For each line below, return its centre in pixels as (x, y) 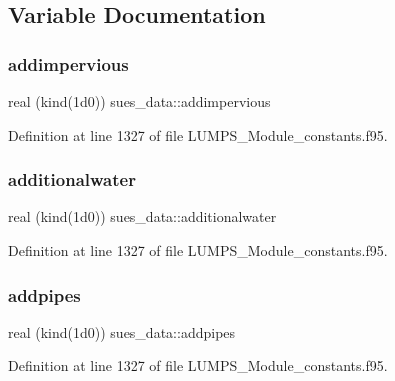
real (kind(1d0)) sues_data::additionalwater (142, 216)
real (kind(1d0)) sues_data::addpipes (122, 331)
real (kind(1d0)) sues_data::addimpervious (139, 101)
